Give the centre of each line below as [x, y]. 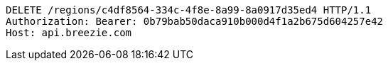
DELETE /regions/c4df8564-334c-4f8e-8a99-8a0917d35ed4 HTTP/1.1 [189, 10]
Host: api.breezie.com [69, 33]
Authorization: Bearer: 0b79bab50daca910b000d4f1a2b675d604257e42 [195, 21]
